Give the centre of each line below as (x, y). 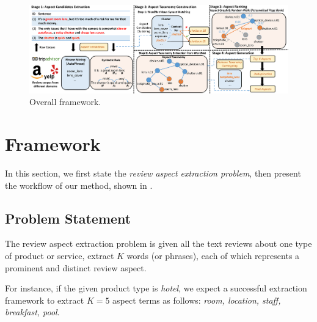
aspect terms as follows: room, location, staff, (197, 300)
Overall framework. (65, 102)
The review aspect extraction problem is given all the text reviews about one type (158, 243)
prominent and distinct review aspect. (76, 267)
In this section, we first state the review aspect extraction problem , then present (153, 173)
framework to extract (45, 300)
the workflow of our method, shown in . (79, 185)
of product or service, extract (60, 255)
